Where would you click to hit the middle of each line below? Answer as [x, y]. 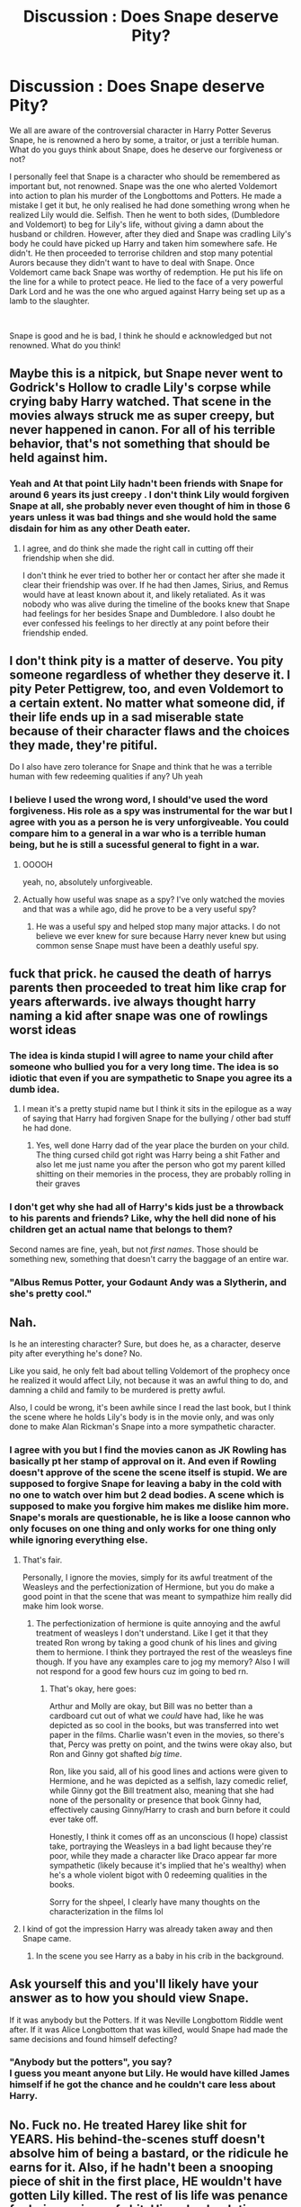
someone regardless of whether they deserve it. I [150, 676]
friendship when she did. [68, 558]
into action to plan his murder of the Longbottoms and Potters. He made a [146, 195]
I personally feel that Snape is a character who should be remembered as [145, 176]
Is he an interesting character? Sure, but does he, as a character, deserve [145, 1344]
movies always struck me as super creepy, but [142, 416]
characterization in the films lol [106, 1911]
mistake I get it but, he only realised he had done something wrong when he [150, 205]
